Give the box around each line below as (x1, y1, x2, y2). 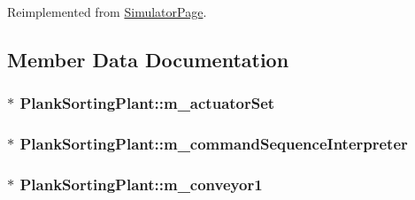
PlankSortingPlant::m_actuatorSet (19, 92, 275, 114)
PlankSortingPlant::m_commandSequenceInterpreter (19, 133, 408, 155)
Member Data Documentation (7, 45, 289, 73)
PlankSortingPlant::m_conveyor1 (19, 173, 263, 195)
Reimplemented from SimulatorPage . (7, 3, 207, 20)
